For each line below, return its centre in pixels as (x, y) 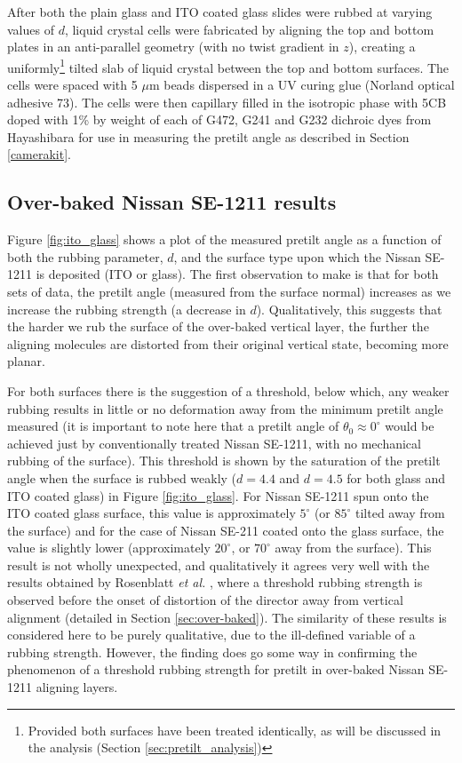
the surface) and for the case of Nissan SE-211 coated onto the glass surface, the (226, 530)
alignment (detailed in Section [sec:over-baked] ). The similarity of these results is (227, 617)
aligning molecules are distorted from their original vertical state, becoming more (228, 343)
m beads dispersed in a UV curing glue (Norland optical (302, 85)
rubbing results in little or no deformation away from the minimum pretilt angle (225, 408)
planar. (26, 361)
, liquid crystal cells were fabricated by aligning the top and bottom (249, 29)
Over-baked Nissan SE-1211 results (172, 202)
